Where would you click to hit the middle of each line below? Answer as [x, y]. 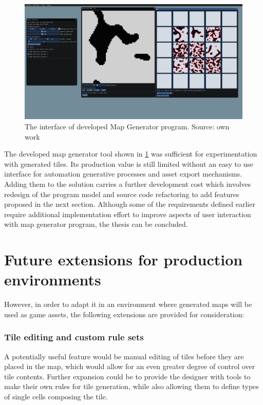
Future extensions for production [124, 259]
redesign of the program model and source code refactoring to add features [122, 194]
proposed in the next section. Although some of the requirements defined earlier [130, 204]
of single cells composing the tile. [56, 397]
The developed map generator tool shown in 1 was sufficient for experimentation [131, 154]
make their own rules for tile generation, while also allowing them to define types [131, 386]
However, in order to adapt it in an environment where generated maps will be [128, 304]
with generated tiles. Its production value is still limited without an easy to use [129, 163]
